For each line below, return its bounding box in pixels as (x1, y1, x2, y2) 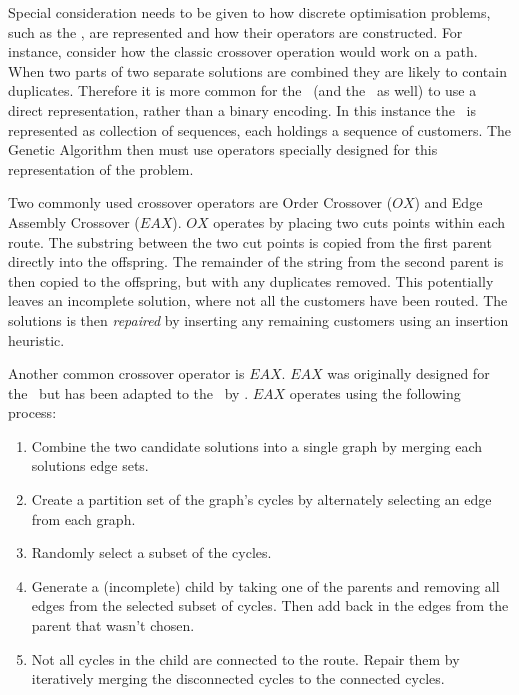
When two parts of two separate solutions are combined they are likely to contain (8, 60, 507, 81)
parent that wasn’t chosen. (31, 615, 195, 636)
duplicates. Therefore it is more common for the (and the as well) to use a (8, 80, 477, 101)
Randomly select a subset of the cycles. (31, 542, 272, 563)
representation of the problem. (8, 158, 194, 179)
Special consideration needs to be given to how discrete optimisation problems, (8, 2, 491, 22)
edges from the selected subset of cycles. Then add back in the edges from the (31, 595, 509, 616)
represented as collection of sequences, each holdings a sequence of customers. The (8, 119, 512, 140)
